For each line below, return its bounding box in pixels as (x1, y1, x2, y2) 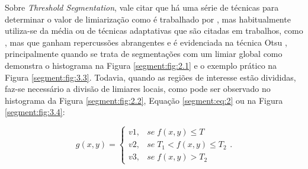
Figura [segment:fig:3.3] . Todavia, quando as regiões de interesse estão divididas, (5, 71, 296, 83)
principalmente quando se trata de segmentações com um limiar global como (5, 47, 283, 60)
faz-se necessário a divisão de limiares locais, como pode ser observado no (5, 82, 271, 95)
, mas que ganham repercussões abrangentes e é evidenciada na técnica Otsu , (5, 36, 287, 48)
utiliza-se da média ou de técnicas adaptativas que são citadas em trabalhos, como (5, 24, 303, 37)
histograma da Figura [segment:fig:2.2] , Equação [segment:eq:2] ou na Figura (5, 94, 283, 106)
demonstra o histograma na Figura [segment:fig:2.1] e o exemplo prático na (5, 59, 277, 71)
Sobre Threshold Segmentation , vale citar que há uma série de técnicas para (5, 1, 279, 13)
